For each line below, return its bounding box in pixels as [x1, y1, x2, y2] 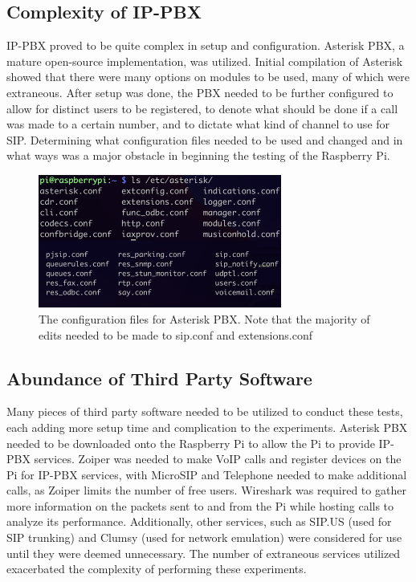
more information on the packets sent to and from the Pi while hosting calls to [6, 497, 394, 514]
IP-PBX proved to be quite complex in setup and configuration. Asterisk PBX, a [6, 37, 405, 54]
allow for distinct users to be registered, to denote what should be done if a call [6, 100, 398, 116]
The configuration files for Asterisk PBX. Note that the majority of [39, 310, 370, 327]
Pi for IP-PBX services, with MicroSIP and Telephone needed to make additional [6, 466, 407, 482]
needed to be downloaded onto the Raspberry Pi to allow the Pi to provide [6, 434, 375, 451]
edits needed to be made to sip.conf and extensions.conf [39, 326, 312, 343]
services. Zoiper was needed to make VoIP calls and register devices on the [34, 450, 402, 467]
